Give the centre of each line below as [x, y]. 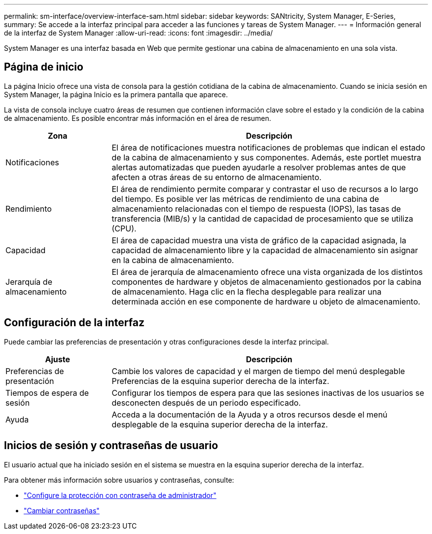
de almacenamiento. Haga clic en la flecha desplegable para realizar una [247, 291]
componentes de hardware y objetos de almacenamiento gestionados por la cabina [267, 282]
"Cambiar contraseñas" [62, 510]
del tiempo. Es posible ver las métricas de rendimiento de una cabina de [245, 199]
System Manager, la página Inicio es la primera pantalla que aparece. [116, 94]
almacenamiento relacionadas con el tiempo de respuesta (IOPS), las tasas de [256, 209]
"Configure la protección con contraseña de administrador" [120, 495]
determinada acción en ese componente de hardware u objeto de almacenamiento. [266, 301]
